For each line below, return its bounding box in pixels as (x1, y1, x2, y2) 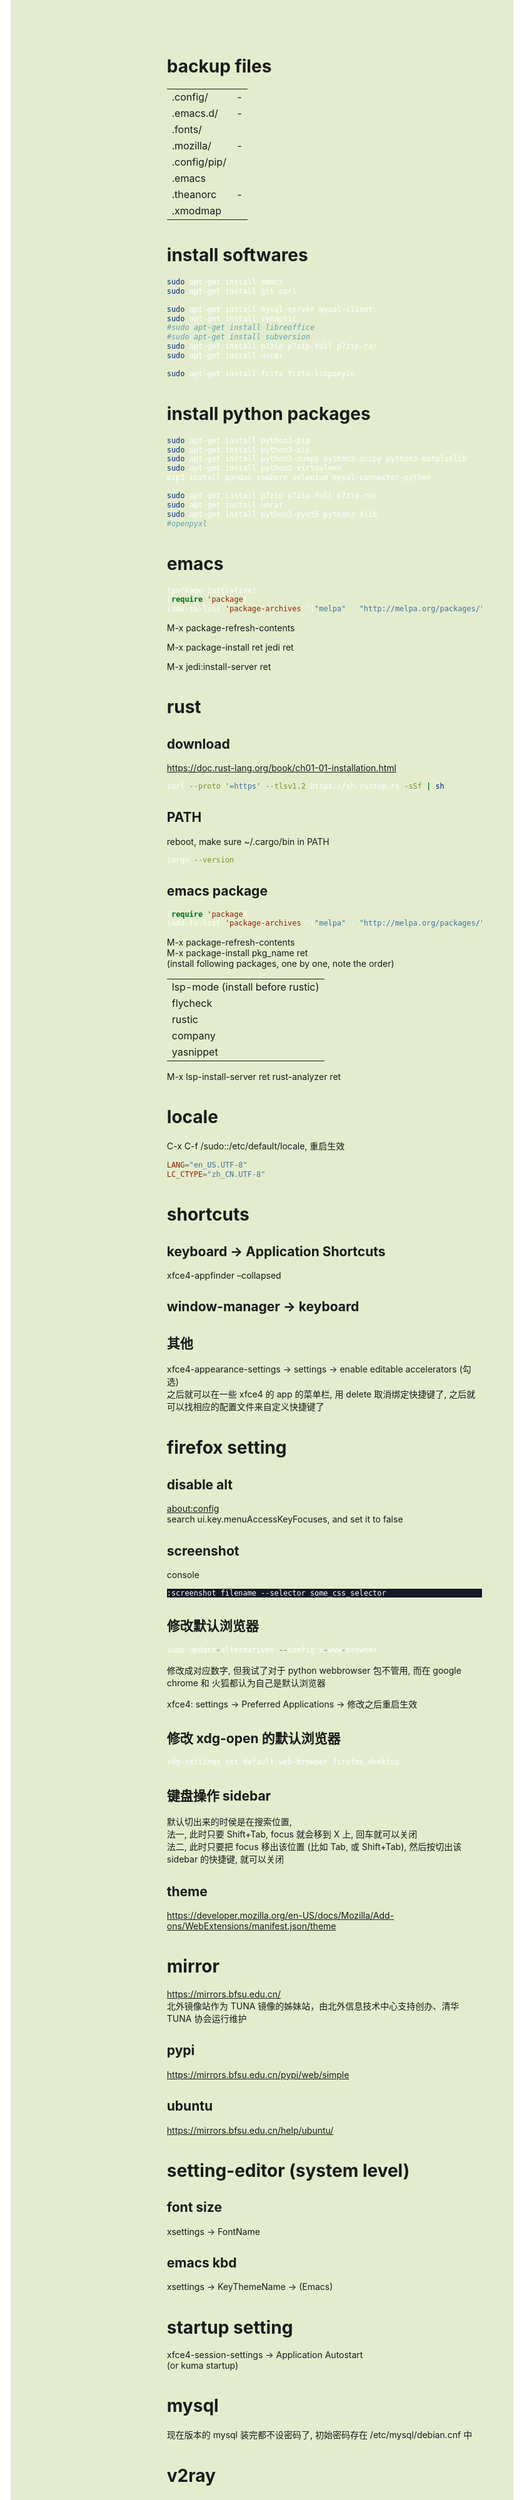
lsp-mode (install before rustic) (171, 980, 320, 994)
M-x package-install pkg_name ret (166, 947, 309, 959)
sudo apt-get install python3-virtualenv (166, 463, 342, 474)
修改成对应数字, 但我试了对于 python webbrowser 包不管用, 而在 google (166, 1664, 462, 1676)
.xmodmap (171, 203, 222, 217)
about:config (166, 1503, 220, 1515)
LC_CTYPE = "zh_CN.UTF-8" (166, 1170, 266, 1180)
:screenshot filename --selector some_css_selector (166, 1588, 387, 1598)
